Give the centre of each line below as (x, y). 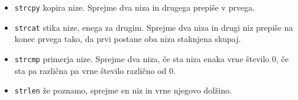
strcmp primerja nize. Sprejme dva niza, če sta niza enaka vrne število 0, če (152, 58)
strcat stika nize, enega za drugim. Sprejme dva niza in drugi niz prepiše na (154, 27)
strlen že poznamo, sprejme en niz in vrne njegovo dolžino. (123, 90)
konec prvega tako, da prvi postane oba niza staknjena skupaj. (128, 39)
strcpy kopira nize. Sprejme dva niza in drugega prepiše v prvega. (135, 7)
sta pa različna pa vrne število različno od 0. (95, 70)
